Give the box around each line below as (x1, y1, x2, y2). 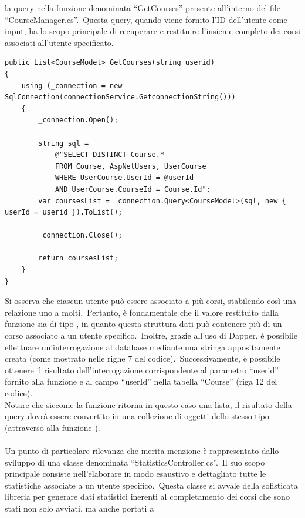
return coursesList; (38, 254, 118, 263)
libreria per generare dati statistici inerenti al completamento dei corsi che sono (5, 490, 290, 503)
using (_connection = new (21, 81, 123, 90)
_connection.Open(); (38, 116, 118, 125)
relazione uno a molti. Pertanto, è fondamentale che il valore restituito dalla (5, 306, 279, 318)
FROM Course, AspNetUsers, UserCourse (55, 162, 206, 171)
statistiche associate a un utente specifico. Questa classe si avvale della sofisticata (5, 479, 298, 491)
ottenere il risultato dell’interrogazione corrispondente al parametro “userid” (5, 363, 279, 376)
